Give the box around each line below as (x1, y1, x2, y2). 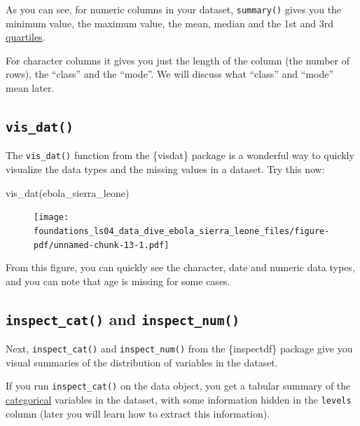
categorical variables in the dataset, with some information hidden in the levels (6, 392, 352, 407)
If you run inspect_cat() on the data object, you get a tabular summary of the (6, 378, 351, 393)
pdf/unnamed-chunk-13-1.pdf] (34, 240, 169, 250)
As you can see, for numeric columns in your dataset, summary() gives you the (6, 2, 342, 16)
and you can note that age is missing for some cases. (6, 273, 230, 288)
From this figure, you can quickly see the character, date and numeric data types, (6, 260, 355, 275)
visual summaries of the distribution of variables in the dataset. (6, 355, 278, 369)
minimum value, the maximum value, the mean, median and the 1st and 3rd (6, 15, 333, 30)
